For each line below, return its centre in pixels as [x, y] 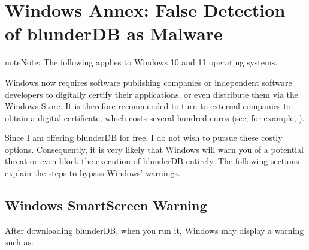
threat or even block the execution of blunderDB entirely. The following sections [152, 161]
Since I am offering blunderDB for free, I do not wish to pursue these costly [144, 138]
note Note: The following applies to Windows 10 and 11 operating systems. [141, 62]
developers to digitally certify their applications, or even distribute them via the [152, 94]
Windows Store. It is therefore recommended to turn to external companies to [148, 106]
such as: [19, 242]
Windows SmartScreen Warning [106, 205]
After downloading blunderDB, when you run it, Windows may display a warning [154, 230]
